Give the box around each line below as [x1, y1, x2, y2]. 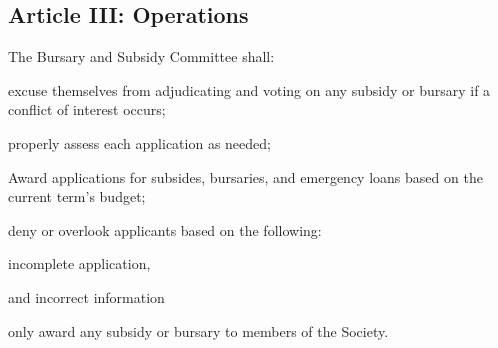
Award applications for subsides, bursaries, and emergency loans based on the [8, 166, 483, 187]
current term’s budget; [8, 186, 146, 207]
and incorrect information [8, 286, 165, 307]
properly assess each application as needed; [8, 132, 271, 153]
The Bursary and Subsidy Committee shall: [8, 46, 275, 67]
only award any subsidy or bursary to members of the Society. [8, 320, 389, 341]
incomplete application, [8, 253, 151, 274]
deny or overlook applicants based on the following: [8, 219, 322, 240]
